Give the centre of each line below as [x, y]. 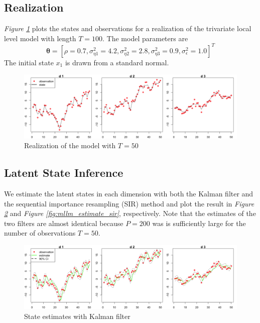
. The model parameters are [145, 38]
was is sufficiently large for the [199, 223]
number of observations [40, 233]
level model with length [40, 38]
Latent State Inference [64, 173]
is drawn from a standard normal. [117, 62]
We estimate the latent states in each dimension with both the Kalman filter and [129, 194]
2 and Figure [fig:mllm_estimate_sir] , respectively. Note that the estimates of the [130, 213]
